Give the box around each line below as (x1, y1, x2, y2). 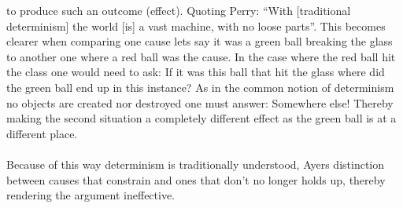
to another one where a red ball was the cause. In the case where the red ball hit (6, 48, 396, 64)
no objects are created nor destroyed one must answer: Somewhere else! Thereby (6, 94, 394, 111)
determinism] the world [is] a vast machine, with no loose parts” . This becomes (6, 17, 386, 34)
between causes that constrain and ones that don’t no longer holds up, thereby (6, 171, 386, 188)
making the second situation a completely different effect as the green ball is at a (6, 110, 397, 126)
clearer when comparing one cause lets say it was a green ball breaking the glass (6, 33, 393, 49)
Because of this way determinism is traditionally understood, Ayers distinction (6, 155, 385, 172)
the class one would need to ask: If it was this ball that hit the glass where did (6, 64, 385, 80)
